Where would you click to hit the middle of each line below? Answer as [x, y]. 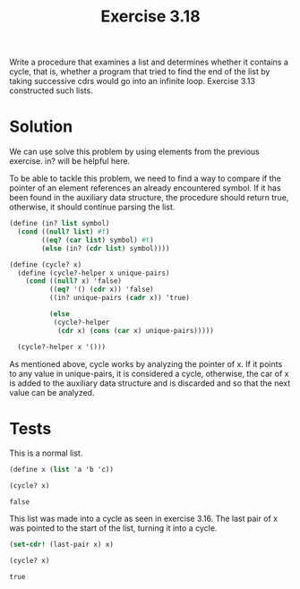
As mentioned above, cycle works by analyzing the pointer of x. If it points [146, 363]
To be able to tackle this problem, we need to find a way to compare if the [146, 179]
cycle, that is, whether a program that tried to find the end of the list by [140, 72]
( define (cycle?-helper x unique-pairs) [94, 273]
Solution [41, 127]
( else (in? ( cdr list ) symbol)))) [106, 248]
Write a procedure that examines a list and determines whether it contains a [149, 62]
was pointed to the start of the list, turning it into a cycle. [113, 528]
